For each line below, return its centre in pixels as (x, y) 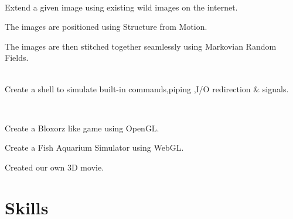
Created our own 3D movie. (54, 167)
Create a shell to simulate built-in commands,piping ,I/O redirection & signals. (147, 88)
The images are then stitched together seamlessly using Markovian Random (141, 46)
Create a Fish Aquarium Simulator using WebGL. (94, 147)
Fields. (17, 58)
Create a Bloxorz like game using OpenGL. (82, 128)
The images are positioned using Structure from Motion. (106, 27)
